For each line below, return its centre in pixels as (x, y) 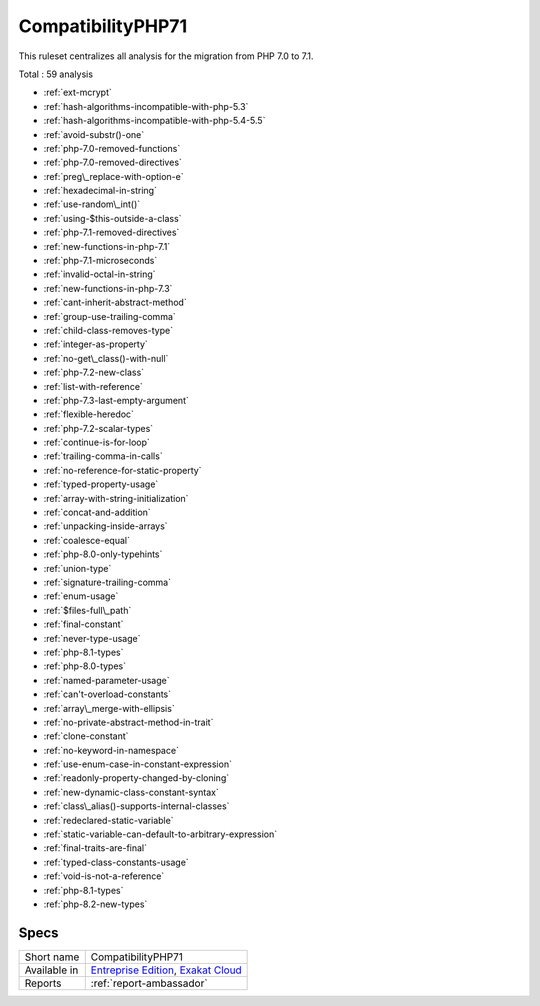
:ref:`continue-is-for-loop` (96, 442)
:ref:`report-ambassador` (149, 983)
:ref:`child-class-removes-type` (108, 330)
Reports (43, 983)
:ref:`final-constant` (83, 624)
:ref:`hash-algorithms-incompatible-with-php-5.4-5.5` (154, 121)
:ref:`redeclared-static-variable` (108, 820)
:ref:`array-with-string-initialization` (116, 498)
